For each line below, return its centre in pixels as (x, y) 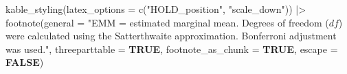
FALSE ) (25, 62)
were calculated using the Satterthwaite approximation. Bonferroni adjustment (171, 36)
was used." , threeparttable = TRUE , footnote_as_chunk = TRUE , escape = (172, 49)
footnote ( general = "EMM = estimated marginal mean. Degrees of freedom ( (167, 22)
